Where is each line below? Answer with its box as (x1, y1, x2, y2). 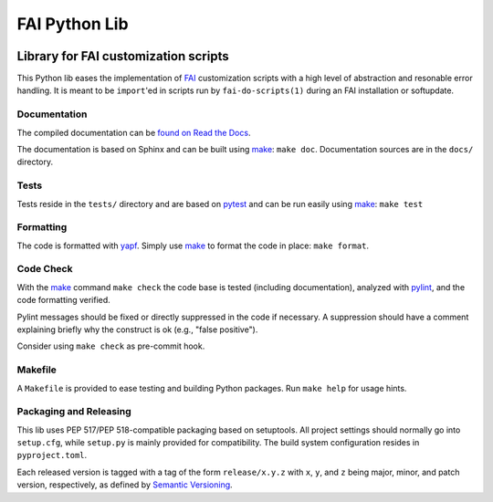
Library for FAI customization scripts (16, 48, 229, 64)
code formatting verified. (16, 295, 111, 306)
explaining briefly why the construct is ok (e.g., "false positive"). (16, 324, 258, 335)
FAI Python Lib (16, 14, 129, 34)
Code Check (16, 263, 73, 276)
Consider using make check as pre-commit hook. (16, 340, 205, 351)
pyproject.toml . (16, 450, 88, 461)
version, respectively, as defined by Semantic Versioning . (16, 479, 233, 490)
